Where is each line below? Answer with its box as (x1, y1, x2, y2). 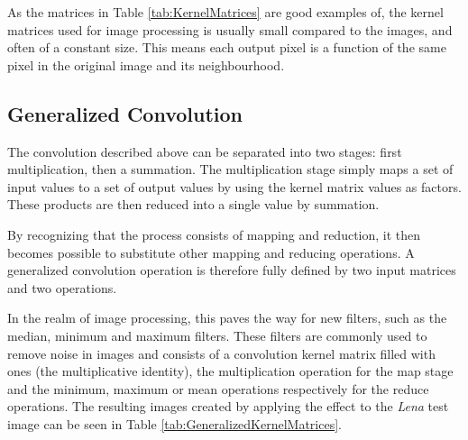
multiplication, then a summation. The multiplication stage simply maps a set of (7, 160, 454, 179)
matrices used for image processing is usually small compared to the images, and (7, 20, 453, 39)
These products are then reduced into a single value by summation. (7, 195, 380, 214)
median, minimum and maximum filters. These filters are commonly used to (7, 325, 427, 344)
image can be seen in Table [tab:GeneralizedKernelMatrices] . (7, 414, 342, 433)
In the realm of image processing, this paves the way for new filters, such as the (7, 308, 447, 327)
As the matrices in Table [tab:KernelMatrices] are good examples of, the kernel (7, 3, 444, 21)
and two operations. (7, 278, 117, 297)
